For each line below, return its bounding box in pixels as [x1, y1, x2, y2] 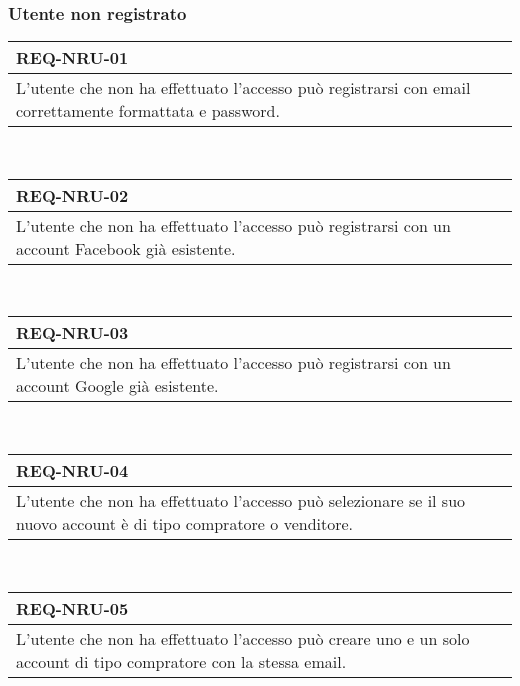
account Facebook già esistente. [16, 236, 236, 260]
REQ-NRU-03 [16, 321, 129, 345]
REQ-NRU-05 [16, 596, 129, 620]
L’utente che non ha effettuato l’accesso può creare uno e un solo [16, 626, 470, 650]
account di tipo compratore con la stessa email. [16, 649, 347, 673]
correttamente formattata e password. [16, 99, 280, 123]
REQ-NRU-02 [16, 183, 129, 207]
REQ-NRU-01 [16, 46, 129, 70]
